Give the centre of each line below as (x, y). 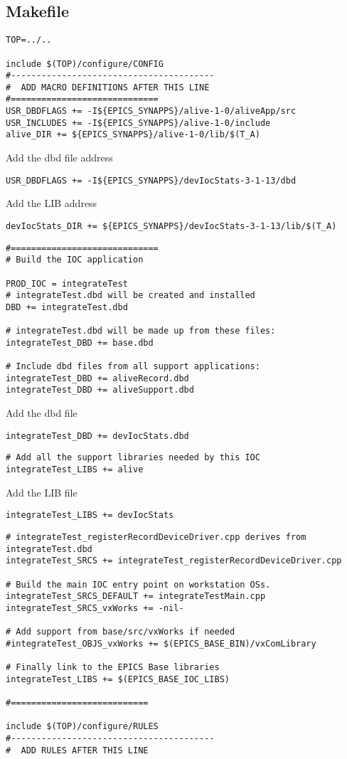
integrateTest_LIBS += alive (75, 470)
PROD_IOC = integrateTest (67, 283)
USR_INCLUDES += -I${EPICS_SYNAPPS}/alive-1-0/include (138, 123)
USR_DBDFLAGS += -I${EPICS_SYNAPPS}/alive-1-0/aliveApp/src (151, 111)
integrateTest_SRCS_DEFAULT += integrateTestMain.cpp (136, 596)
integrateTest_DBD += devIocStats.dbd (97, 436)
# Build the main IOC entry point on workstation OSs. (138, 584)
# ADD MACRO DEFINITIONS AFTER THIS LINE (108, 87)
